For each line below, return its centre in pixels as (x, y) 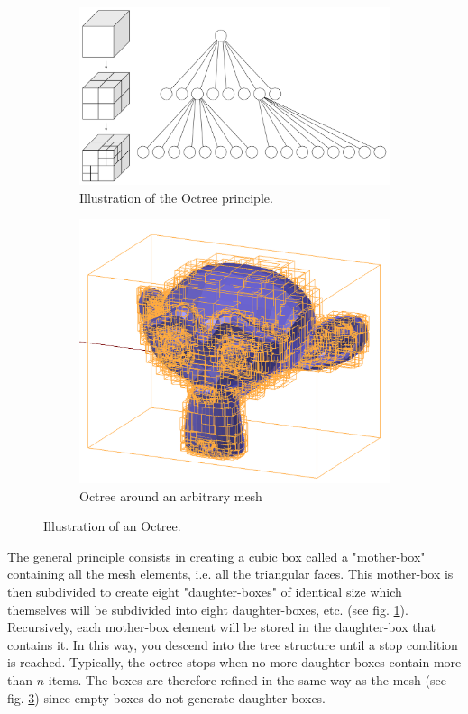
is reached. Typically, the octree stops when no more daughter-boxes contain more (234, 662)
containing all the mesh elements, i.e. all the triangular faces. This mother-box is (230, 574)
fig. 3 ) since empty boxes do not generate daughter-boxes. (167, 697)
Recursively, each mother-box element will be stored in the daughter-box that (221, 627)
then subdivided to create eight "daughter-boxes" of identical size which (205, 591)
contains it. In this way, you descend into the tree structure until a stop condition (233, 644)
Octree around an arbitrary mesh (171, 495)
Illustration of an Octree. (112, 526)
